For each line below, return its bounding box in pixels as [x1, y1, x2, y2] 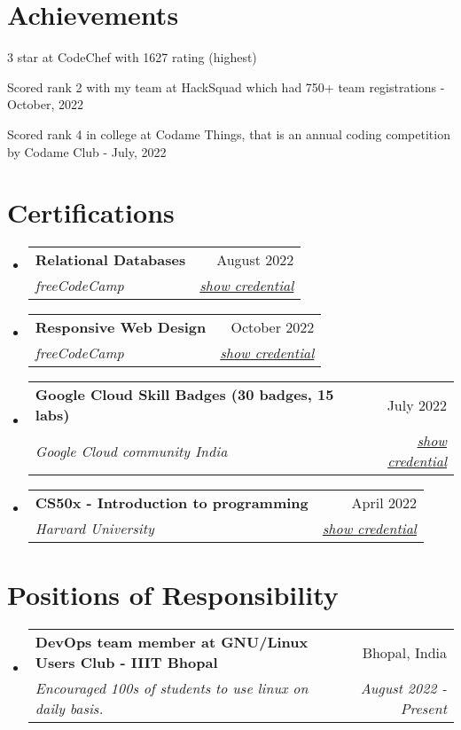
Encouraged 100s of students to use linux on [35, 678, 309, 699]
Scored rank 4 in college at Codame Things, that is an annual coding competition [7, 124, 450, 143]
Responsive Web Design [35, 317, 207, 338]
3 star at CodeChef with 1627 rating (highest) [7, 48, 257, 67]
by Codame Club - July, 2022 [7, 142, 167, 161]
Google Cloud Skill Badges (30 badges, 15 [35, 384, 334, 405]
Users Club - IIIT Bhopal [35, 652, 218, 673]
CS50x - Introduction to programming [35, 492, 309, 514]
